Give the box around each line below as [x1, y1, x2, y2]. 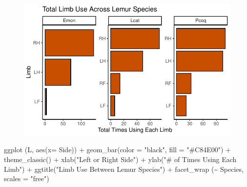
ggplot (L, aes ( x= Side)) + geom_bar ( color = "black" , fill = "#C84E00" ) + [4, 144, 231, 155]
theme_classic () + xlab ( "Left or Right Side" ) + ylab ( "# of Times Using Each [4, 154, 237, 164]
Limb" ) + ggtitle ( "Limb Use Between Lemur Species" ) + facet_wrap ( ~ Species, [4, 164, 244, 174]
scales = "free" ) [4, 173, 49, 184]
